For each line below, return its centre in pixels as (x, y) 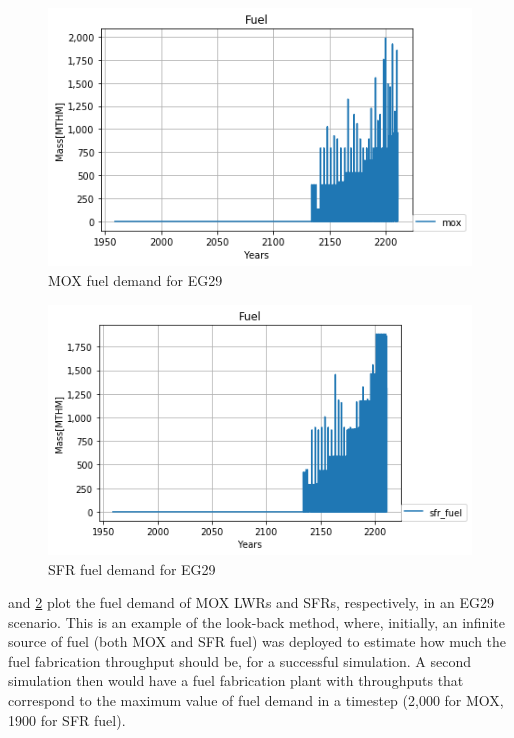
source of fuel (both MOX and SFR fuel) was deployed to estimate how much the (257, 641)
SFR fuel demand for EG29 (132, 568)
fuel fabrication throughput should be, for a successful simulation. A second (240, 660)
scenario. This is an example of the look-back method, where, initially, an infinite (256, 621)
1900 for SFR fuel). (67, 719)
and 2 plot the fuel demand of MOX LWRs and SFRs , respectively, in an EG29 (251, 602)
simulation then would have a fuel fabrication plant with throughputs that (236, 680)
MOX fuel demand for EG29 (135, 280)
